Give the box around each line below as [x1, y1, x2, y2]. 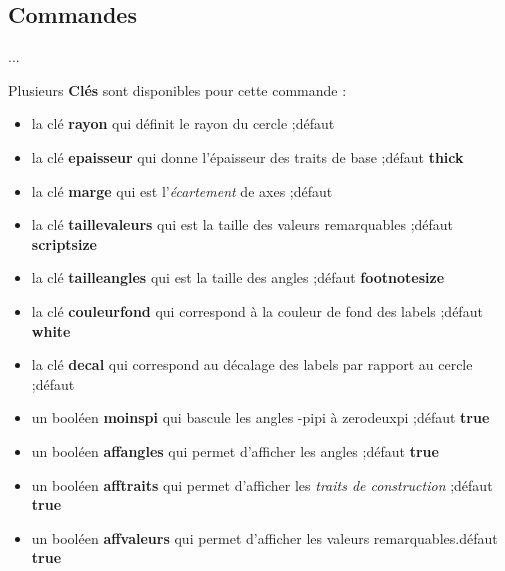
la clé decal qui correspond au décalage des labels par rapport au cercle [31, 354, 473, 375]
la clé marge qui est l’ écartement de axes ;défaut [31, 180, 333, 201]
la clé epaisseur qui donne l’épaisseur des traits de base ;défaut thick [31, 146, 464, 167]
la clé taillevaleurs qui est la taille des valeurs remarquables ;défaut [31, 214, 454, 235]
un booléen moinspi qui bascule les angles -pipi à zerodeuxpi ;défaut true [31, 407, 490, 428]
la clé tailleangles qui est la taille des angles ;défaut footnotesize [31, 267, 445, 288]
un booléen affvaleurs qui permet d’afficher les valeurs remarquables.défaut [31, 527, 498, 548]
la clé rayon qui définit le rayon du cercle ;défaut [31, 113, 335, 134]
